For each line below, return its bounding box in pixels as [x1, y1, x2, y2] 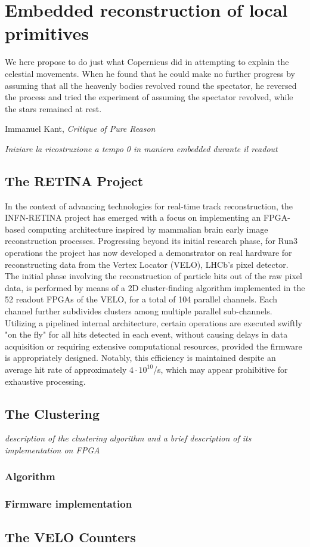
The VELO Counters [5, 527, 136, 546]
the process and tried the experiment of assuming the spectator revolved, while [5, 91, 293, 103]
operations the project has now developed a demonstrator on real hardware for [5, 246, 292, 259]
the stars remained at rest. [5, 102, 102, 115]
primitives [5, 21, 89, 45]
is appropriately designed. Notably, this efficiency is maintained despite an [5, 351, 276, 364]
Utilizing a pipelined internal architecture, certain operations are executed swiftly [5, 316, 302, 329]
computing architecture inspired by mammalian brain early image [27, 222, 268, 235]
